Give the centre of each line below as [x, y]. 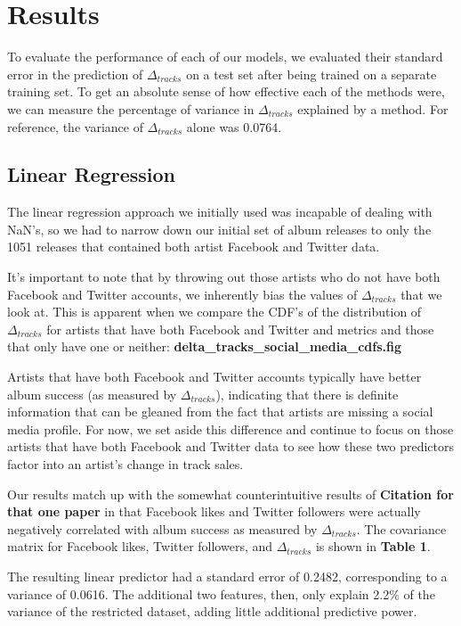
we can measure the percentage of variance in [131, 108]
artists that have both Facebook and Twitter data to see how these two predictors [230, 446]
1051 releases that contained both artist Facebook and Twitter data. [194, 247]
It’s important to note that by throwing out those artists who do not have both [224, 277]
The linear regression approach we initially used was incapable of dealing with [220, 212]
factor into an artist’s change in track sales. [125, 464]
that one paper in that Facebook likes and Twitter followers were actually [214, 511]
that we [421, 294]
